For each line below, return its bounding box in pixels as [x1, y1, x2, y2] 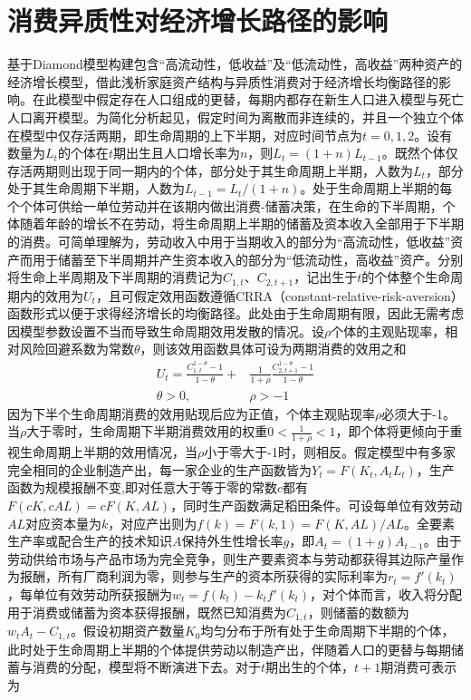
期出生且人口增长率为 [112, 143, 240, 162]
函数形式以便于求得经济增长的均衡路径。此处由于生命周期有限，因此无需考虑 [7, 304, 464, 323]
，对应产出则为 [108, 513, 197, 532]
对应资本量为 [25, 513, 102, 532]
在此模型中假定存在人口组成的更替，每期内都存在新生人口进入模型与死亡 [32, 90, 464, 109]
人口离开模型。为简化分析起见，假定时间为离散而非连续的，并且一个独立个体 [7, 107, 464, 126]
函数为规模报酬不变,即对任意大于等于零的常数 [7, 478, 277, 497]
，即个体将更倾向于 [335, 422, 450, 441]
